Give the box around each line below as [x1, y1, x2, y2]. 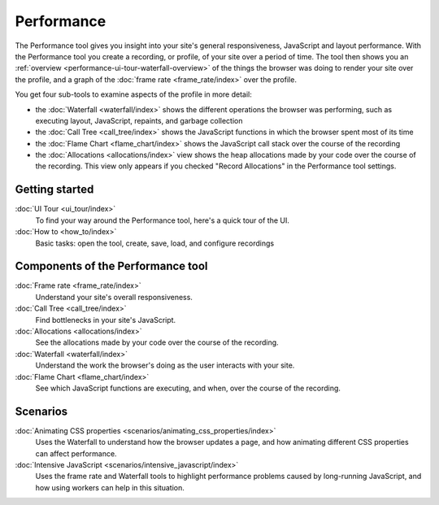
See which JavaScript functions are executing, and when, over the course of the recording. [35, 383, 341, 393]
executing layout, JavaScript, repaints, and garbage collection [35, 115, 243, 125]
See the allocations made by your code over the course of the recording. [35, 337, 280, 347]
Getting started [15, 183, 94, 197]
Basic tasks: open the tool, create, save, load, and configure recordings [35, 238, 275, 248]
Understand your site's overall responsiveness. [35, 292, 193, 302]
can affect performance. [35, 448, 117, 459]
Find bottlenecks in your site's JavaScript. [35, 315, 176, 324]
